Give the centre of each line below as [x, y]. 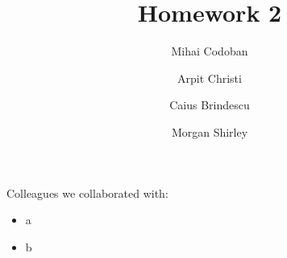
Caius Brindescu [210, 105]
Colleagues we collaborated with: [87, 192]
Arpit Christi [210, 78]
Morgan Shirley [210, 131]
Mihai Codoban [210, 51]
